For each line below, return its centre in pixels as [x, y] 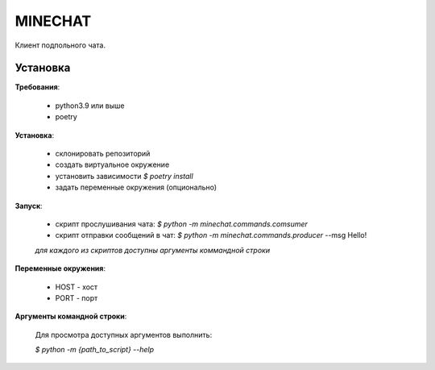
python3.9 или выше [90, 106]
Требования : [37, 87]
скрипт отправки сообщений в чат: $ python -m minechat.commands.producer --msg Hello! [211, 235]
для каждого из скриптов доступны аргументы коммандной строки [152, 250]
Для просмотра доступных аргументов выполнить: [124, 335]
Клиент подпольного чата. [60, 45]
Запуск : [29, 206]
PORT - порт [77, 297]
